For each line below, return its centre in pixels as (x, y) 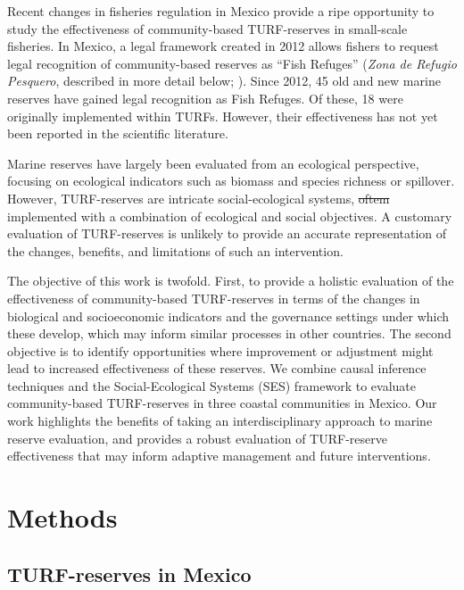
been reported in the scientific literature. (118, 133)
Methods (62, 517)
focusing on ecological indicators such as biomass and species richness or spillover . (231, 181)
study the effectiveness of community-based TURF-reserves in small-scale (207, 28)
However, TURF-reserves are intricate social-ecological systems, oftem (199, 198)
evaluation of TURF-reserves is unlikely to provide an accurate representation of (227, 233)
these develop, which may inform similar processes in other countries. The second (229, 333)
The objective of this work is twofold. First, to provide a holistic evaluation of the (231, 281)
